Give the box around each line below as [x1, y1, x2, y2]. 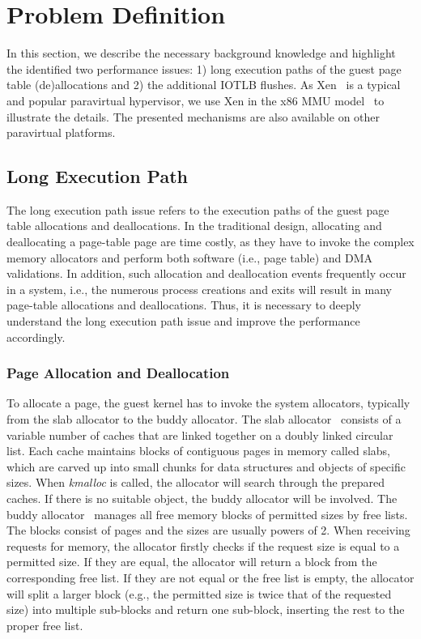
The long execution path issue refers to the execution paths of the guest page [6, 201, 389, 218]
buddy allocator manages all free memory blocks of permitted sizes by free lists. [6, 505, 408, 522]
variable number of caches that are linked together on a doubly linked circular [6, 426, 393, 443]
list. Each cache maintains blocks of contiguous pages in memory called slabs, [6, 442, 391, 459]
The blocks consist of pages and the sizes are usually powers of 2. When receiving [6, 522, 410, 539]
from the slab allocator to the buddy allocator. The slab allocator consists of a [6, 411, 402, 428]
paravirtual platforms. [6, 124, 116, 141]
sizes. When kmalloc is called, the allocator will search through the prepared [6, 474, 385, 491]
